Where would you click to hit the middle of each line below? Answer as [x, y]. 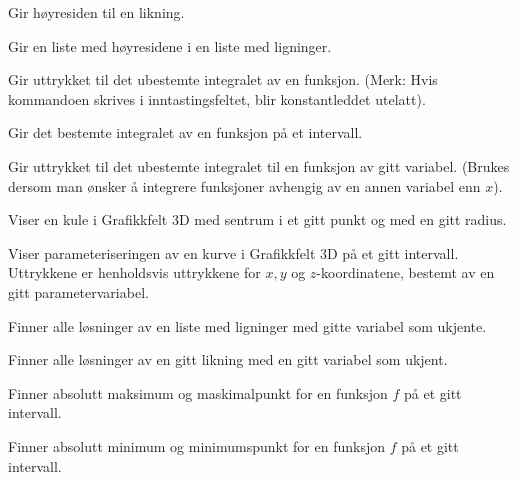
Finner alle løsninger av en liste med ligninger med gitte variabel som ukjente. [247, 325]
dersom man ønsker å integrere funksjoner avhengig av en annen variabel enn [244, 185]
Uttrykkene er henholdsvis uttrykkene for [134, 272]
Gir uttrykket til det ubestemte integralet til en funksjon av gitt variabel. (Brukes [259, 165]
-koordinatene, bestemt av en [405, 272]
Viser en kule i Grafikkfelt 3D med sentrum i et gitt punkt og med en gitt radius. [257, 219]
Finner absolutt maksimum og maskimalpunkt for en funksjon [198, 392]
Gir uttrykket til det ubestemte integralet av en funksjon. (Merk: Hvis [223, 79]
